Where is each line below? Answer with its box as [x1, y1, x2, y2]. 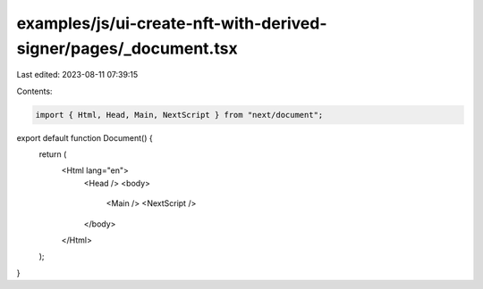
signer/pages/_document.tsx [16, 38, 238, 58]
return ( [38, 149, 67, 160]
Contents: [16, 86, 53, 96]
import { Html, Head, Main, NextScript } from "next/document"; [35, 110, 324, 120]
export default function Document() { [16, 132, 153, 143]
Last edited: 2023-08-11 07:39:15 [16, 70, 139, 80]
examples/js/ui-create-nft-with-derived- [16, 13, 327, 33]
